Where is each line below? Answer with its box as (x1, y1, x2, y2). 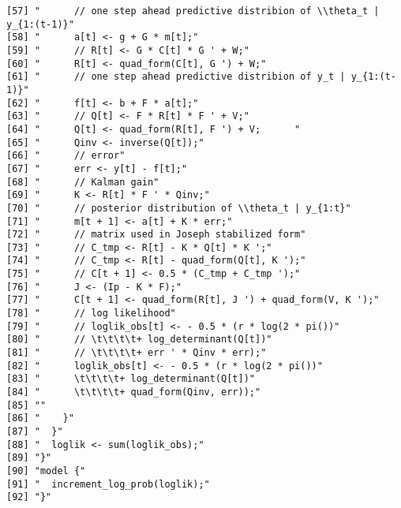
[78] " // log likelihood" (6, 308, 176, 319)
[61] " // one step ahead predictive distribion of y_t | (6, 71, 346, 83)
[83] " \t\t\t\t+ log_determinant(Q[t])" (6, 373, 255, 385)
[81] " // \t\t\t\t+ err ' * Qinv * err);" (6, 347, 267, 359)
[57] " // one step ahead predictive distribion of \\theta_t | (6, 6, 380, 17)
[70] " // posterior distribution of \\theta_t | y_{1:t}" (6, 202, 351, 214)
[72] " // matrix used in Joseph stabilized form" (6, 229, 306, 241)
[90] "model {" (6, 465, 86, 476)
